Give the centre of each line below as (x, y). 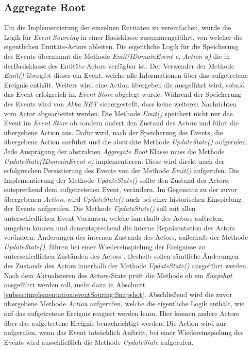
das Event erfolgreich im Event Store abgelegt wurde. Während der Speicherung (123, 94)
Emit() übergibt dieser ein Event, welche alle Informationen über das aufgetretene (126, 75)
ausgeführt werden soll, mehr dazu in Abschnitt (75, 285)
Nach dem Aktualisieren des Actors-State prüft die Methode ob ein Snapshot (118, 275)
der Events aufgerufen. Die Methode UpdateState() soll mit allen (100, 208)
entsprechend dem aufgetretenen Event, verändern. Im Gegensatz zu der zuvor (121, 189)
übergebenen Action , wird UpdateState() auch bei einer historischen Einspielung (123, 199)
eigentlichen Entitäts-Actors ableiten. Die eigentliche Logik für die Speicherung (121, 46)
